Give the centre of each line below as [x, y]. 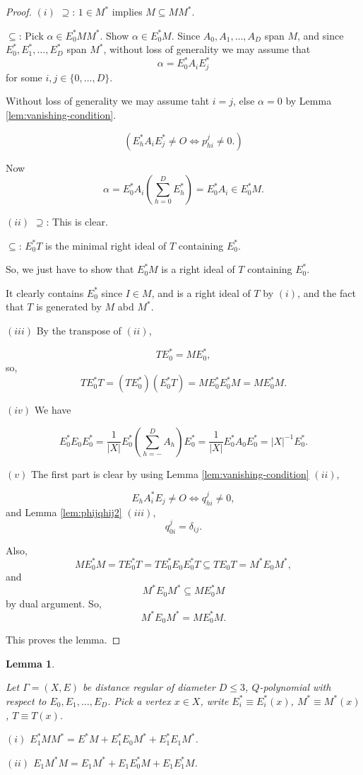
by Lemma [309, 101]
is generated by [69, 307]
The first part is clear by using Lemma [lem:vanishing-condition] [170, 473]
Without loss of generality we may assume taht [108, 101]
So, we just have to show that [70, 269]
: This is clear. [77, 222]
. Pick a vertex [139, 700]
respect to [26, 700]
